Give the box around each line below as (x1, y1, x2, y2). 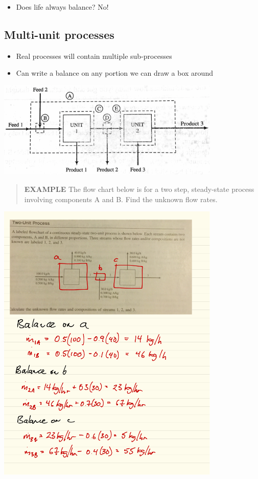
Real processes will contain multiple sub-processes (16, 50, 172, 61)
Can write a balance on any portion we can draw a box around (16, 68, 213, 78)
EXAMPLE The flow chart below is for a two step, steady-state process (24, 184, 254, 194)
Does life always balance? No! (16, 2, 109, 12)
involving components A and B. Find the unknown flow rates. (24, 193, 218, 204)
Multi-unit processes (4, 26, 114, 42)
